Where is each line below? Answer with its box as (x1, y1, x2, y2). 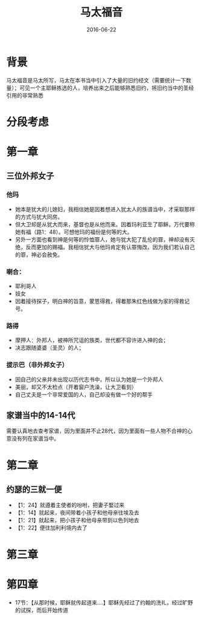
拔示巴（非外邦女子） (6, 361, 68, 369)
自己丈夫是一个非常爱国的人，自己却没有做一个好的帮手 (14, 391, 153, 398)
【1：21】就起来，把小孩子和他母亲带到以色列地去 (14, 517, 139, 524)
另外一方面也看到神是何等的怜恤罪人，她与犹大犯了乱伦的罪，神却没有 (14, 235, 190, 243)
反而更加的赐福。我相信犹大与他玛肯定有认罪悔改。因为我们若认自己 (25, 243, 195, 251)
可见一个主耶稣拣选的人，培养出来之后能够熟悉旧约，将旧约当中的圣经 (19, 84, 194, 91)
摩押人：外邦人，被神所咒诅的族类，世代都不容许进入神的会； (14, 336, 169, 344)
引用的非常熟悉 (6, 91, 43, 99)
